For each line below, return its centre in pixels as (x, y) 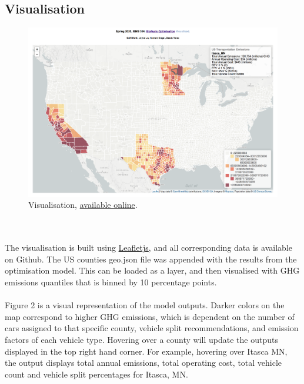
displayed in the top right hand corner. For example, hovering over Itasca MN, (146, 351)
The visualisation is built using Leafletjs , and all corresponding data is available (148, 247)
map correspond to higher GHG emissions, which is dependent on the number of (150, 316)
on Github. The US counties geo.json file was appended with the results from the (151, 259)
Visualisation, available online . (83, 205)
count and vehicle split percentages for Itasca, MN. (96, 374)
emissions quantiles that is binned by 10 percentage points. (111, 282)
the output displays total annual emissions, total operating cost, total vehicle (143, 363)
